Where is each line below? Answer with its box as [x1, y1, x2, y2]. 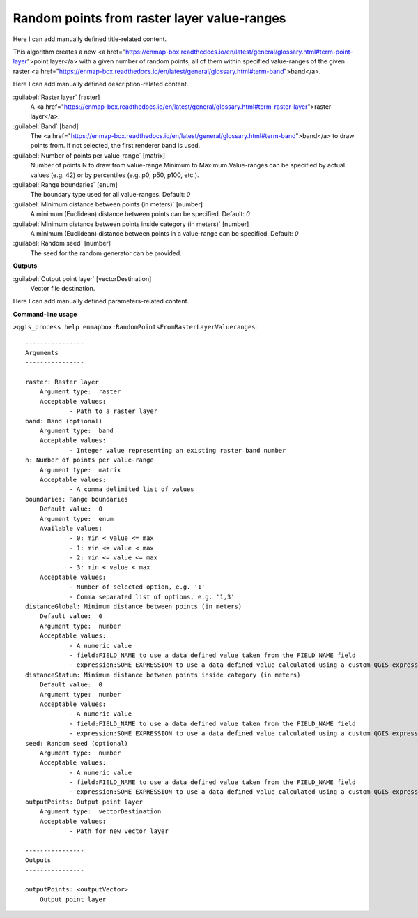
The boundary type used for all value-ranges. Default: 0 [30, 190, 191, 199]
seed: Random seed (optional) [25, 739, 129, 747]
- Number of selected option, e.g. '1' [69, 583, 206, 591]
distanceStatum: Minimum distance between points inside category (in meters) [25, 670, 301, 679]
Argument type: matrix [39, 466, 121, 474]
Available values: [39, 524, 103, 532]
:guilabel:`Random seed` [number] [13, 239, 111, 248]
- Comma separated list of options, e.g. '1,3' [69, 593, 235, 601]
